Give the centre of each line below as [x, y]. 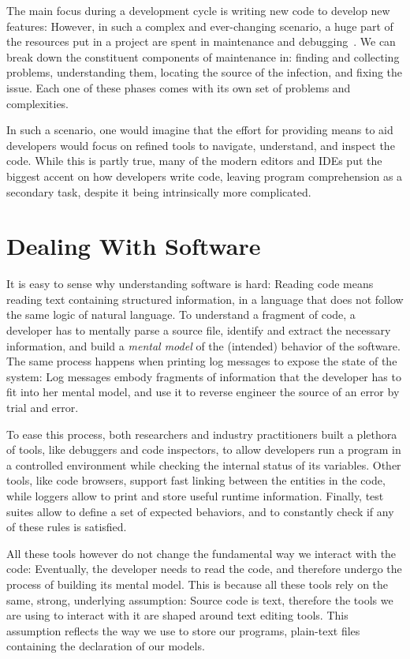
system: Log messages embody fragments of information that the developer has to [204, 376]
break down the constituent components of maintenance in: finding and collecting [203, 56]
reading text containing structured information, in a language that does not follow [205, 299]
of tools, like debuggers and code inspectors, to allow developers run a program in [204, 449]
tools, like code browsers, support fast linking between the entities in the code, [196, 480]
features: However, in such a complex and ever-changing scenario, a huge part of [200, 26]
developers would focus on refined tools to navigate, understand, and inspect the [201, 145]
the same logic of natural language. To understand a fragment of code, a [181, 315]
